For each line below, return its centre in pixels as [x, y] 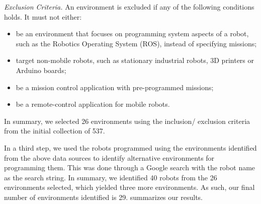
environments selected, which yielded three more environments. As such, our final [129, 187]
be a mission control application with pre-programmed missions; [115, 87]
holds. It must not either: [43, 16]
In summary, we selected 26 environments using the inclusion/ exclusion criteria [127, 121]
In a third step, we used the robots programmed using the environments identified [130, 147]
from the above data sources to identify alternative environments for [109, 157]
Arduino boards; [41, 70]
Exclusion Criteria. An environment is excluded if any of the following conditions [129, 7]
